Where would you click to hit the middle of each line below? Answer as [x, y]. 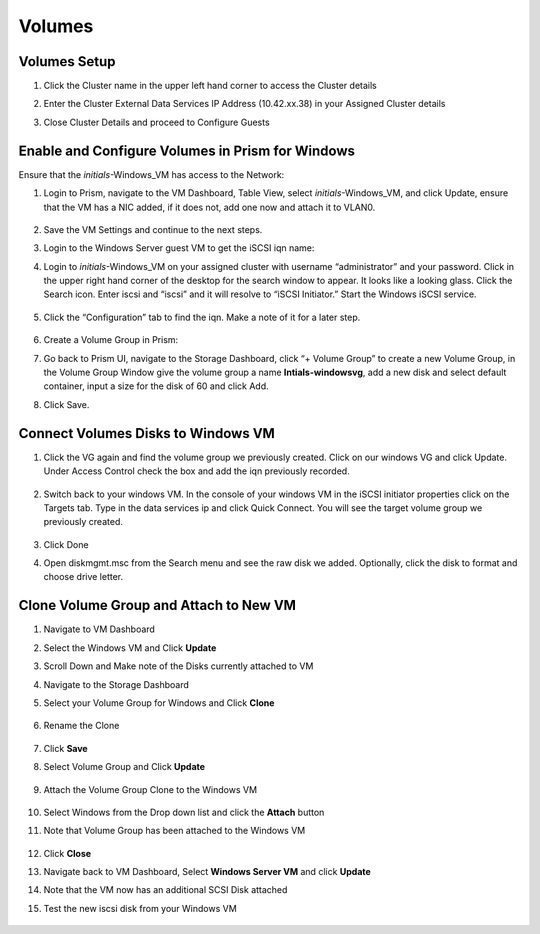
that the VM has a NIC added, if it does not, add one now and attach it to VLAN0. [209, 207]
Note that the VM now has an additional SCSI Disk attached [165, 890]
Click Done [66, 544]
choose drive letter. [83, 577]
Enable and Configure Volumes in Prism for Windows [186, 150]
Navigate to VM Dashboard [99, 629]
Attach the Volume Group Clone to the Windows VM [150, 789]
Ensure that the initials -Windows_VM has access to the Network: [151, 174]
